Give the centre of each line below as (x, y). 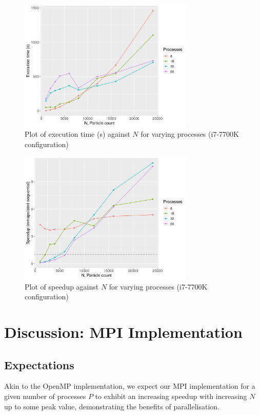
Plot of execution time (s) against (77, 134)
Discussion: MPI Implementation (123, 332)
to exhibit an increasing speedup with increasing (171, 396)
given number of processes (45, 396)
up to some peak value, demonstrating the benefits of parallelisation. (112, 406)
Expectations (39, 364)
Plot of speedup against (62, 286)
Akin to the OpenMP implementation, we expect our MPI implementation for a (130, 386)
